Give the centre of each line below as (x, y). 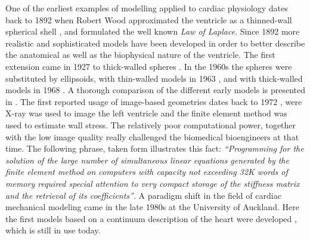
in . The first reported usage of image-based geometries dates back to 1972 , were (154, 101)
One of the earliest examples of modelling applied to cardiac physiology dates (147, 8)
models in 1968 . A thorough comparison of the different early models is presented (156, 90)
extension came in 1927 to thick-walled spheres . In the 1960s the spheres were (149, 66)
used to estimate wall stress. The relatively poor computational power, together (151, 124)
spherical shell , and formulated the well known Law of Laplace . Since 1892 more (153, 31)
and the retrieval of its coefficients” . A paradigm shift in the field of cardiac (143, 195)
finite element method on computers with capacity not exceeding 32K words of (147, 172)
